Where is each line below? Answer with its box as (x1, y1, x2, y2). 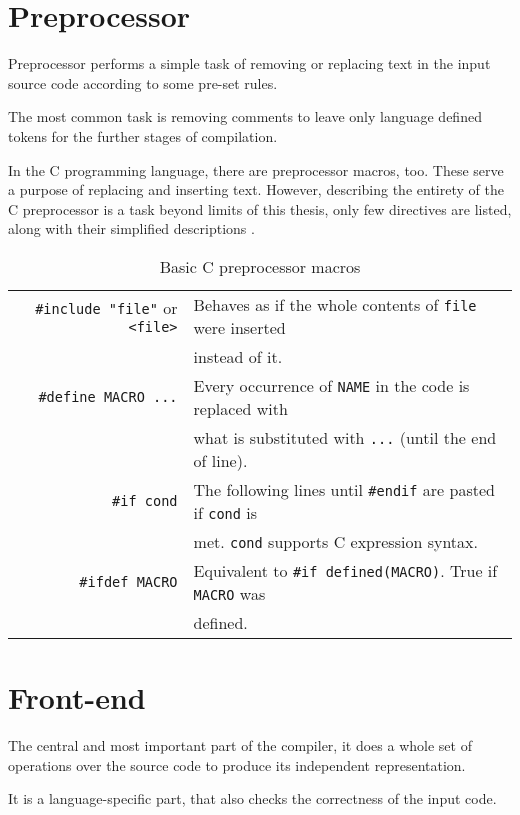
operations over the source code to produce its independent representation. (8, 754, 466, 775)
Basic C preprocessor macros (159, 254, 361, 278)
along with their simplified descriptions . (8, 218, 255, 239)
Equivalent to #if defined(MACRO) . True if (193, 558, 498, 582)
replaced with (193, 396, 288, 420)
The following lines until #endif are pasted (193, 477, 495, 501)
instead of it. (193, 344, 283, 368)
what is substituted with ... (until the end (193, 425, 497, 449)
